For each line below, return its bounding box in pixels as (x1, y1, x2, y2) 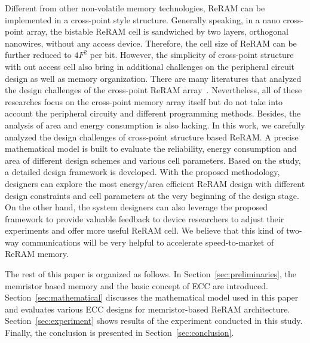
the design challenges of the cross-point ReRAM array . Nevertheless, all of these (5, 84, 302, 96)
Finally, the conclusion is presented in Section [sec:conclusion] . (5, 326, 234, 339)
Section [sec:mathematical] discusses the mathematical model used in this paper (5, 291, 299, 304)
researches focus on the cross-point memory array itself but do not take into (5, 95, 283, 108)
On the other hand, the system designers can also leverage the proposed (5, 201, 268, 213)
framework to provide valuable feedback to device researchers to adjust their (5, 212, 284, 225)
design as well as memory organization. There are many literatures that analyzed (5, 72, 302, 84)
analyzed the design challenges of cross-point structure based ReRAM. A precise (5, 130, 299, 143)
